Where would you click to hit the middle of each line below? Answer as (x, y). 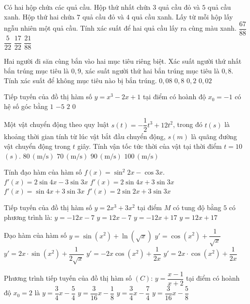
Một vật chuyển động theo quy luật (57, 124)
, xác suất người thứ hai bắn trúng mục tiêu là (150, 70)
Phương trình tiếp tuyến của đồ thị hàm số (68, 278)
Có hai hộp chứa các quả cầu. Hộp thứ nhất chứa (77, 7)
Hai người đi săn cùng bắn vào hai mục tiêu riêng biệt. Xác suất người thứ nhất (123, 61)
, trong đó (187, 124)
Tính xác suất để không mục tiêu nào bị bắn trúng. (80, 80)
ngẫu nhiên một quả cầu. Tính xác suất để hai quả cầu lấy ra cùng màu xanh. (120, 28)
